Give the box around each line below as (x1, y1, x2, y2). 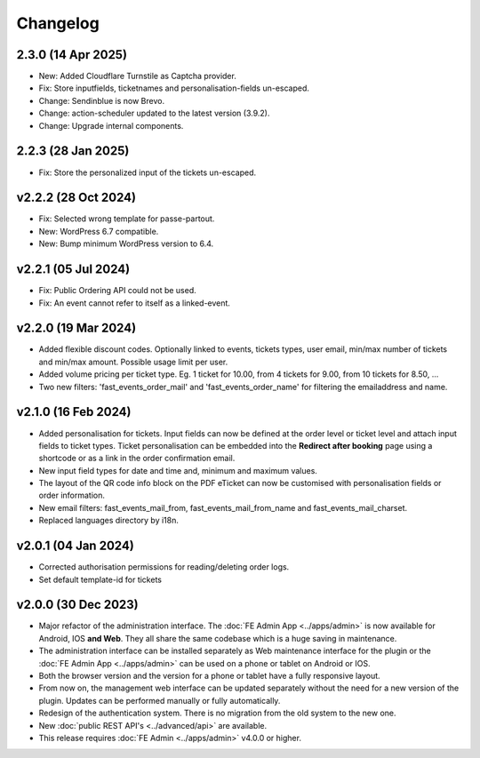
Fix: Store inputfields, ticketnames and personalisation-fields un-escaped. (38, 83, 310, 93)
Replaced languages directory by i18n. (38, 515, 180, 526)
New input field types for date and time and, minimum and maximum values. (38, 465, 317, 475)
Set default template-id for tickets (38, 574, 162, 585)
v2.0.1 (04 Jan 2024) (16, 539, 135, 554)
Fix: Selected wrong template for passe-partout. (38, 213, 215, 224)
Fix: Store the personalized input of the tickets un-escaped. (38, 167, 257, 178)
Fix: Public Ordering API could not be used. (38, 285, 197, 296)
